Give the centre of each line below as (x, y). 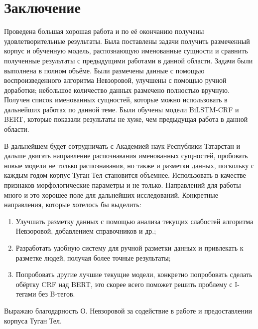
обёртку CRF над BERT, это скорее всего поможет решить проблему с (124, 284)
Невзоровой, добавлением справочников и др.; (86, 231)
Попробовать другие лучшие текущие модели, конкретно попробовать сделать (134, 274)
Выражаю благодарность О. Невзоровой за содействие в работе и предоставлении (128, 310)
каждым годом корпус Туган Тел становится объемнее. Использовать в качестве (125, 175)
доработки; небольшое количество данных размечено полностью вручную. (117, 90)
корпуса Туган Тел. (33, 320)
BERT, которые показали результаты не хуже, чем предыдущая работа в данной (126, 119)
